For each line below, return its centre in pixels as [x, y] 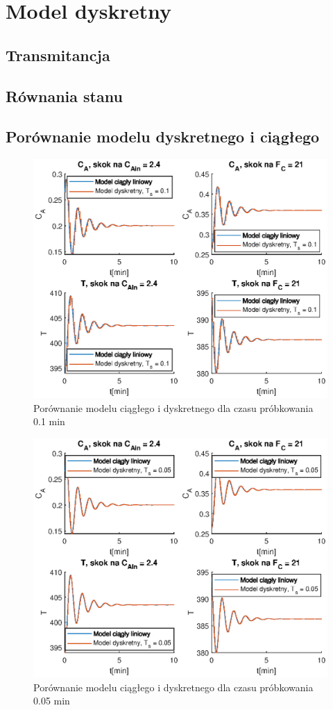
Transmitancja [58, 55]
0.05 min [52, 701]
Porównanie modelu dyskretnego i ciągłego [163, 137]
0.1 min [49, 421]
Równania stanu [64, 96]
